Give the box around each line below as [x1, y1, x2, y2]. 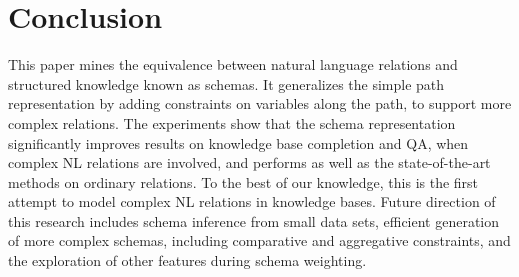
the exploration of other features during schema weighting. [8, 250, 367, 271]
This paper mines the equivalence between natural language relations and [8, 54, 458, 75]
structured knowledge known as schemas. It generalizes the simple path [8, 73, 445, 94]
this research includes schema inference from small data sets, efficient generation [8, 210, 500, 231]
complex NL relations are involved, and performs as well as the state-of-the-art [8, 152, 491, 173]
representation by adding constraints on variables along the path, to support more [8, 93, 512, 114]
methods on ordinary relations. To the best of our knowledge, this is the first [8, 171, 479, 192]
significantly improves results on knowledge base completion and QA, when [8, 132, 469, 153]
